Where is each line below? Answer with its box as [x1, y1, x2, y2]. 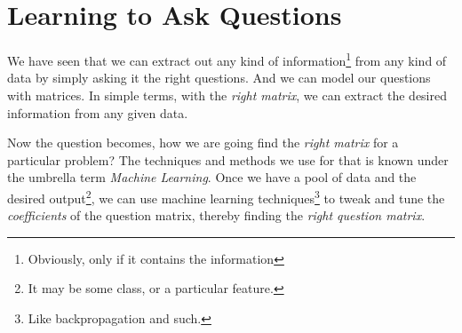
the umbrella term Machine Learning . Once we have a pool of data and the [7, 168, 417, 186]
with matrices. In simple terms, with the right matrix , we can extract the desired [7, 85, 447, 104]
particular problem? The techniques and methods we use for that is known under [7, 150, 449, 169]
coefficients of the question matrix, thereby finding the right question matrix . [7, 206, 426, 225]
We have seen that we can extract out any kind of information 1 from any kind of [7, 49, 447, 69]
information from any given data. [7, 103, 188, 122]
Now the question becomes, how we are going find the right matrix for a [7, 133, 399, 152]
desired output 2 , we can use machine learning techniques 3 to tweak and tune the [7, 186, 445, 207]
